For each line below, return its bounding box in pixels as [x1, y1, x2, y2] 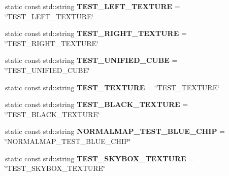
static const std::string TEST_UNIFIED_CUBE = [5, 55, 178, 65]
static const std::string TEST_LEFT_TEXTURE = [5, 1, 180, 11]
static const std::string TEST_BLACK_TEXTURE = [5, 99, 188, 110]
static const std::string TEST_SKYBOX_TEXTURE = [5, 153, 194, 163]
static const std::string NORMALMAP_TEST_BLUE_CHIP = [5, 126, 225, 136]
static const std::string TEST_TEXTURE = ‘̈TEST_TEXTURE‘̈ [5, 82, 220, 92]
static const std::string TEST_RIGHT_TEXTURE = [5, 28, 187, 39]
